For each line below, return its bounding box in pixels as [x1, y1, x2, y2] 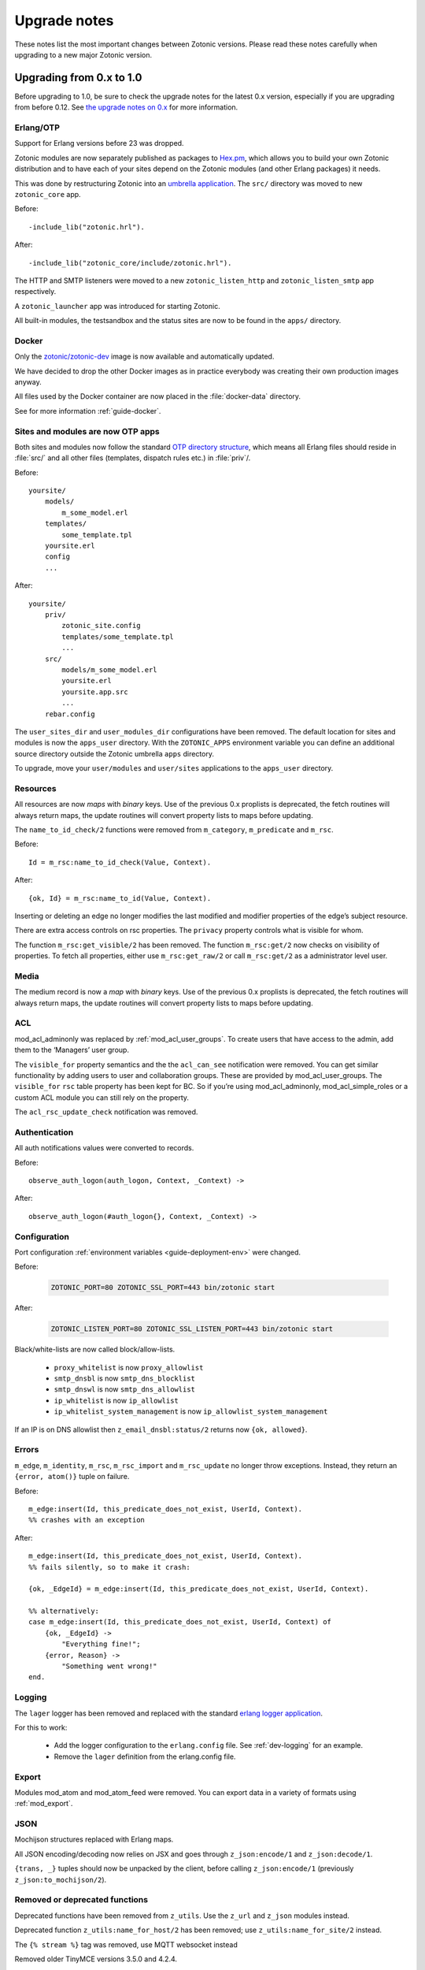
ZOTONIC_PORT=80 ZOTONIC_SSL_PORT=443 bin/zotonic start [50, 1283, 275, 1292]
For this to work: [14, 1723, 68, 1732]
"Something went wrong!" [61, 1662, 157, 1671]
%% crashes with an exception [28, 1515, 146, 1525]
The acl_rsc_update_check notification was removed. [14, 1107, 198, 1117]
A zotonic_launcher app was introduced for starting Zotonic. [14, 301, 220, 310]
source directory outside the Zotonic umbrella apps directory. [14, 749, 214, 758]
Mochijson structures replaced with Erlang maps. [14, 1834, 174, 1844]
